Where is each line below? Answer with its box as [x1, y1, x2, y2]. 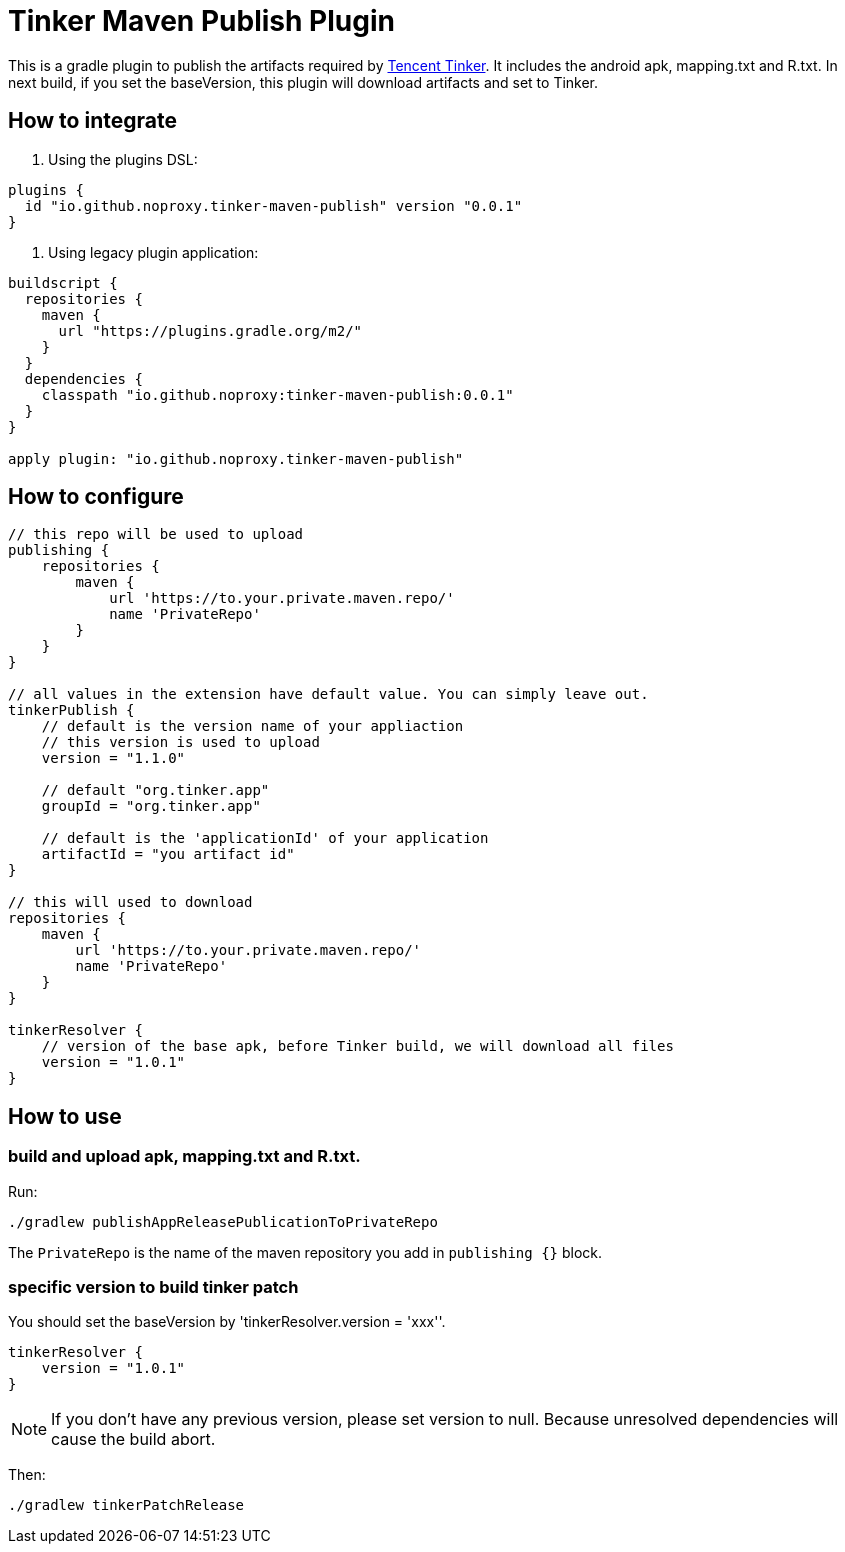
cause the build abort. [51, 1429, 216, 1450]
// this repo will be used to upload [8, 526, 304, 543]
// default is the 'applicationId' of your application [41, 830, 489, 847]
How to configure [8, 484, 184, 510]
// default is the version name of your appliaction [41, 718, 464, 735]
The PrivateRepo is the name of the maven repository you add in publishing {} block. [8, 1243, 603, 1261]
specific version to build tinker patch [8, 1277, 299, 1298]
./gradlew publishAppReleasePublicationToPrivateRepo [8, 1213, 438, 1230]
